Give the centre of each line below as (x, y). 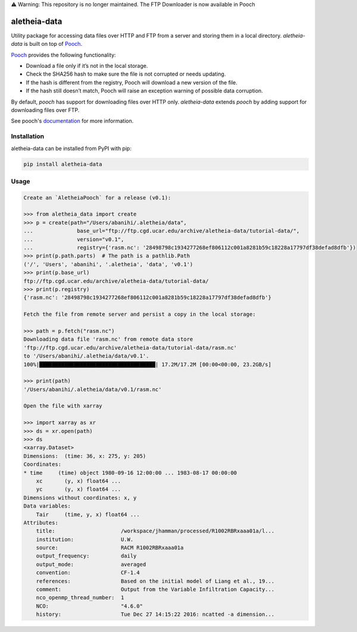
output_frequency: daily (86, 556)
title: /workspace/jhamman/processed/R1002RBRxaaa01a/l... (155, 531)
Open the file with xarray (63, 406)
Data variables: (47, 506)
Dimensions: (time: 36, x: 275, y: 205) (85, 456)
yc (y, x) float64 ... (79, 489)
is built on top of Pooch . (53, 44)
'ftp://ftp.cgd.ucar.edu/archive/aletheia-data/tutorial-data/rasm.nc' (130, 348)
